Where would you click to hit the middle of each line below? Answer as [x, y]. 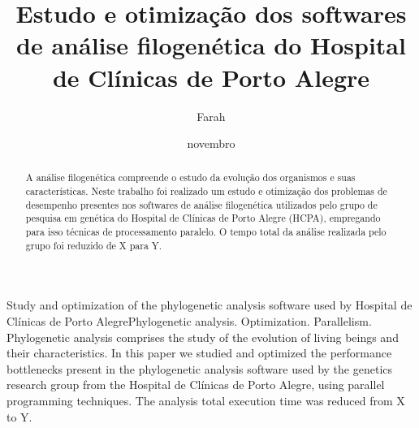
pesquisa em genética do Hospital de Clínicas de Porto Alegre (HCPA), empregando [203, 218]
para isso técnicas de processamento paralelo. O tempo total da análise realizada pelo [206, 232]
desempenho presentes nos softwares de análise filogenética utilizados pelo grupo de [201, 204]
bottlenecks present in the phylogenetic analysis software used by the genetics [200, 368]
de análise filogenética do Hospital [211, 45]
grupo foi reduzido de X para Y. [94, 245]
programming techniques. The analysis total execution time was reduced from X [206, 400]
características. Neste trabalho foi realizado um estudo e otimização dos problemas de [206, 191]
